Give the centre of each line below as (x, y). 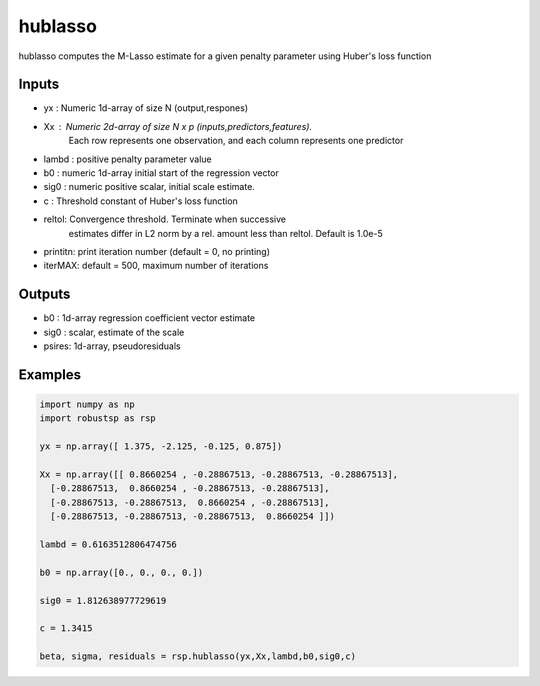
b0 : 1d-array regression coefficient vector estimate (149, 318)
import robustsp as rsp (98, 418)
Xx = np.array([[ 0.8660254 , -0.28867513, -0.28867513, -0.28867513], (219, 474)
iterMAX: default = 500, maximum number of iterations (156, 266)
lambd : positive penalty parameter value (127, 159)
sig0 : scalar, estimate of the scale (114, 332)
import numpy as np (87, 404)
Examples (50, 374)
